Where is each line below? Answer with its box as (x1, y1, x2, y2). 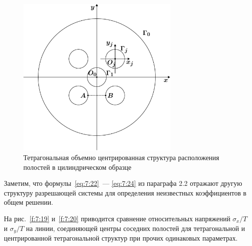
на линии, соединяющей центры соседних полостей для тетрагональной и (26, 223, 245, 233)
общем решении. (4, 197, 54, 207)
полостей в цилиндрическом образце (23, 162, 131, 172)
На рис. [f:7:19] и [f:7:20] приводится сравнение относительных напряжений (4, 213, 231, 223)
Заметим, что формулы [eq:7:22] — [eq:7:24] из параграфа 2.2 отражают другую (4, 178, 242, 188)
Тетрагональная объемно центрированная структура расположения (23, 152, 219, 162)
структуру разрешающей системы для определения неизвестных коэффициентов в (4, 187, 247, 197)
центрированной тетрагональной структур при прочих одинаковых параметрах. (4, 232, 238, 243)
